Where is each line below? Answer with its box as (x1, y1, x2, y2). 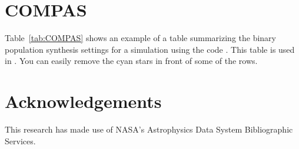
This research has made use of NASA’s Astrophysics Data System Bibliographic (5, 123, 293, 136)
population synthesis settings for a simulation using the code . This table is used (5, 43, 295, 55)
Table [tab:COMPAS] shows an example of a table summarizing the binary (5, 32, 276, 44)
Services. (5, 134, 36, 147)
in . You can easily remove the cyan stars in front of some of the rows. (5, 55, 258, 67)
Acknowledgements (5, 89, 162, 113)
